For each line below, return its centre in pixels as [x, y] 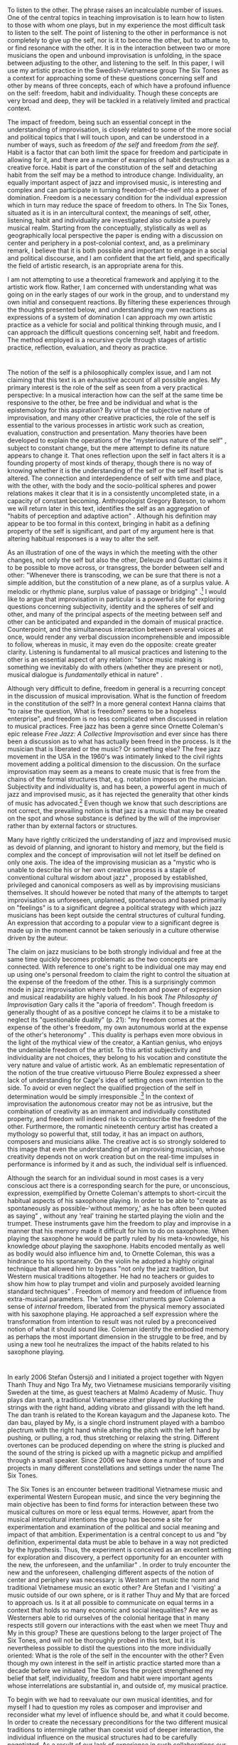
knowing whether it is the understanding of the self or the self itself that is [115, 471]
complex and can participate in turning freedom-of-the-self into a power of [117, 190]
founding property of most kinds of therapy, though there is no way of [110, 463]
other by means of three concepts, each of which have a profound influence [119, 86]
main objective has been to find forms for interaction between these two [113, 1504]
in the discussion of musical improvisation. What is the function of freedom [117, 696]
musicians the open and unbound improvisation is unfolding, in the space [114, 55]
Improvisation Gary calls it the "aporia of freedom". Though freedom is [111, 1004]
